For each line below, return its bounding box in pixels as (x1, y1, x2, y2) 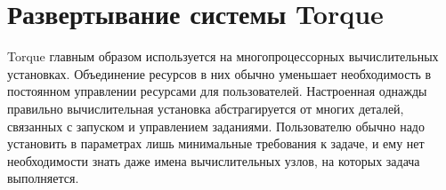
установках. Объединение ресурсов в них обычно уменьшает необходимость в (7, 64, 432, 83)
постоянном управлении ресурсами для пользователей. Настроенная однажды (7, 82, 427, 100)
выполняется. (7, 169, 79, 187)
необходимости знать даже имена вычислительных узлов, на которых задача (7, 151, 420, 170)
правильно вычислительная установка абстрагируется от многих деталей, (7, 99, 404, 117)
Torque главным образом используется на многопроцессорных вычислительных (7, 47, 439, 66)
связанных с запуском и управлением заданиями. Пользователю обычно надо (7, 116, 425, 135)
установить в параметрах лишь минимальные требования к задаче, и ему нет (7, 134, 425, 153)
